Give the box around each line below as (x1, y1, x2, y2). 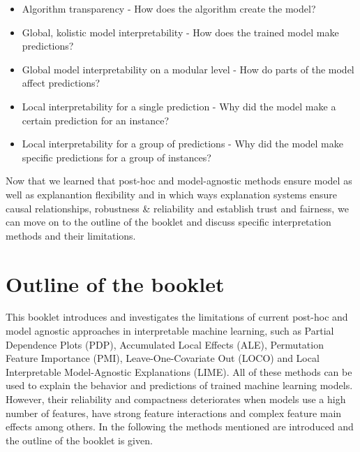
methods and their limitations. (6, 228, 136, 242)
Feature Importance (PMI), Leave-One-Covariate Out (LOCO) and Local (6, 351, 320, 365)
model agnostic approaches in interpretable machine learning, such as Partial (6, 323, 334, 338)
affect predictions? (22, 75, 100, 90)
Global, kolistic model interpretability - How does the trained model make (22, 24, 339, 39)
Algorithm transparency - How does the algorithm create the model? (22, 1, 316, 15)
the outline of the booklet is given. (6, 432, 153, 447)
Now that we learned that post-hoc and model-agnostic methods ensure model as (6, 173, 352, 188)
